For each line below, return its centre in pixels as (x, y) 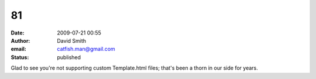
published (69, 57)
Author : (20, 40)
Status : (20, 57)
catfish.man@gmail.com (86, 49)
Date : (18, 33)
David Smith (72, 40)
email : (18, 49)
